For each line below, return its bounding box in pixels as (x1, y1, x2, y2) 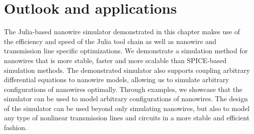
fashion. (4, 122, 27, 133)
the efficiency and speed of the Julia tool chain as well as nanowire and (4, 36, 216, 46)
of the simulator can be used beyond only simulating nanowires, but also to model (4, 103, 250, 113)
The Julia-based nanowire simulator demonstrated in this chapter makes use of (4, 26, 240, 37)
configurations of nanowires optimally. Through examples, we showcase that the (4, 84, 243, 94)
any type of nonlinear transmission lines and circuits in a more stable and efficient (4, 112, 250, 123)
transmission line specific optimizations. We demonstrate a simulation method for (4, 45, 248, 56)
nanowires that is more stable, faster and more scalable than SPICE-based (4, 55, 227, 65)
